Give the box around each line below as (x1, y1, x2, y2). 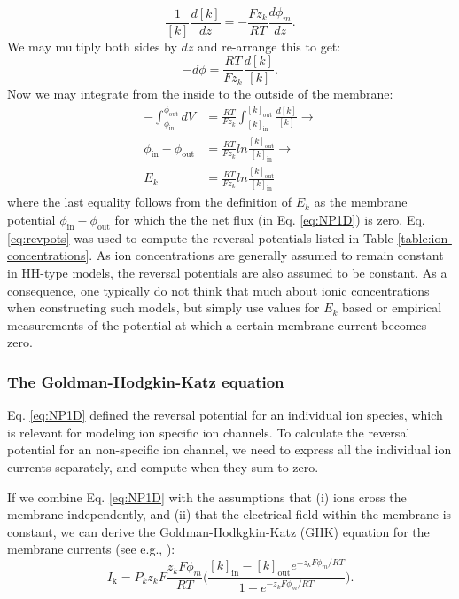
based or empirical (342, 298, 442, 317)
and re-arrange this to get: (198, 36, 341, 55)
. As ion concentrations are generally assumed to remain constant (89, 246, 444, 264)
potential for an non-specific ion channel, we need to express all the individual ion (7, 440, 452, 459)
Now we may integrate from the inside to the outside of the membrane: (7, 84, 393, 103)
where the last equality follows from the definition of (7, 193, 292, 211)
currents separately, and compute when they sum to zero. (7, 458, 319, 477)
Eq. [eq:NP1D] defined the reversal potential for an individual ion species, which (7, 406, 443, 424)
